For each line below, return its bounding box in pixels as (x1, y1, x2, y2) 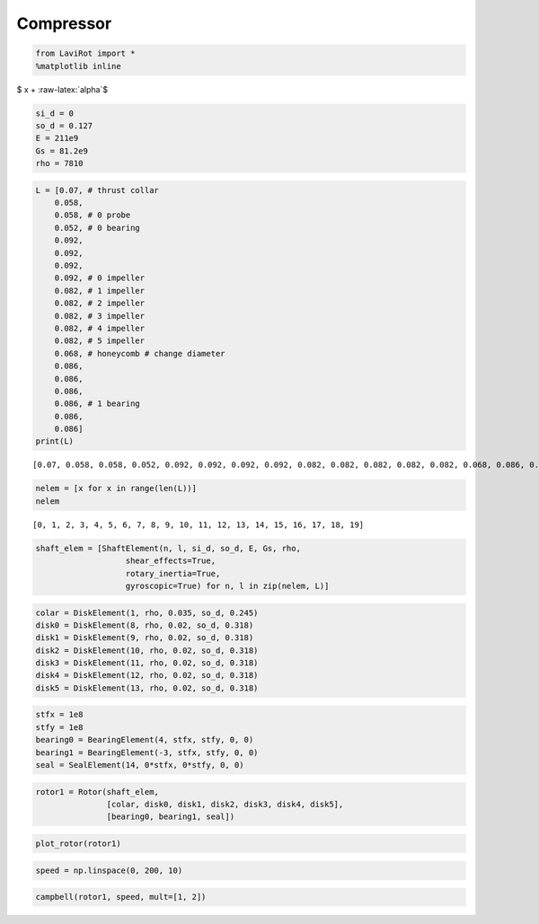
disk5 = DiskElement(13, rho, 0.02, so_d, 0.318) (35, 682, 259, 693)
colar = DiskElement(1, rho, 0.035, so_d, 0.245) (35, 607, 259, 618)
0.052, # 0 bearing (54, 223, 141, 233)
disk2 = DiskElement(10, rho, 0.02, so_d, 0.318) (35, 645, 259, 656)
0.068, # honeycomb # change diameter (54, 348, 225, 358)
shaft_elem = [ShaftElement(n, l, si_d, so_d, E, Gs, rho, (35, 543, 301, 553)
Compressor (16, 13, 112, 33)
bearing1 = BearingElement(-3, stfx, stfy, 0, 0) (35, 747, 259, 758)
